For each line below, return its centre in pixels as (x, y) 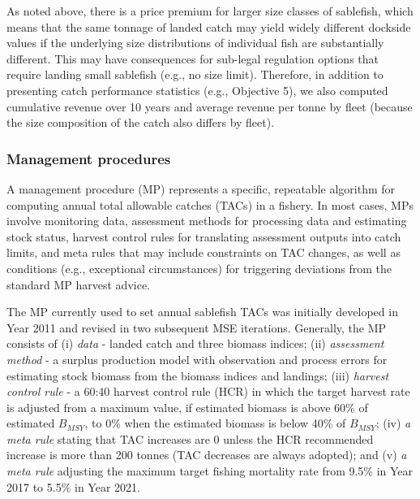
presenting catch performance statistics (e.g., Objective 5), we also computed (197, 90)
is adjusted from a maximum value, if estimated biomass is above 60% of (187, 407)
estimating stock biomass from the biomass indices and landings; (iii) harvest (198, 375)
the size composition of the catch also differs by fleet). (141, 122)
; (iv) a (393, 423)
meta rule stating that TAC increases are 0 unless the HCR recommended (190, 438)
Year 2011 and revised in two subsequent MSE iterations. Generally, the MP (197, 327)
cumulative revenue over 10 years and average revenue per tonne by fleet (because (210, 106)
